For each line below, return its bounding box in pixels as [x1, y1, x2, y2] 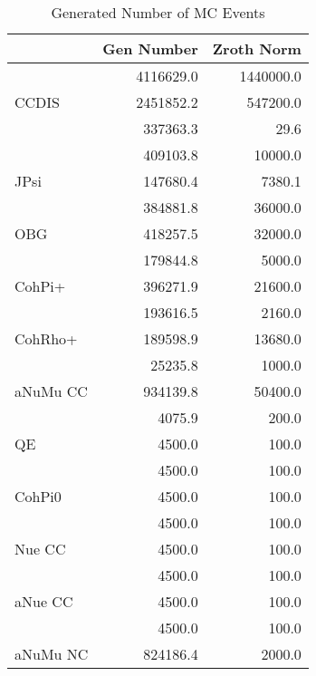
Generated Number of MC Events [51, 2, 265, 23]
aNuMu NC [14, 643, 89, 664]
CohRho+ [14, 328, 78, 349]
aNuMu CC [14, 381, 88, 401]
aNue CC [14, 591, 73, 612]
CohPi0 [14, 486, 62, 507]
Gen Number [102, 38, 198, 59]
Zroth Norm [212, 38, 302, 59]
